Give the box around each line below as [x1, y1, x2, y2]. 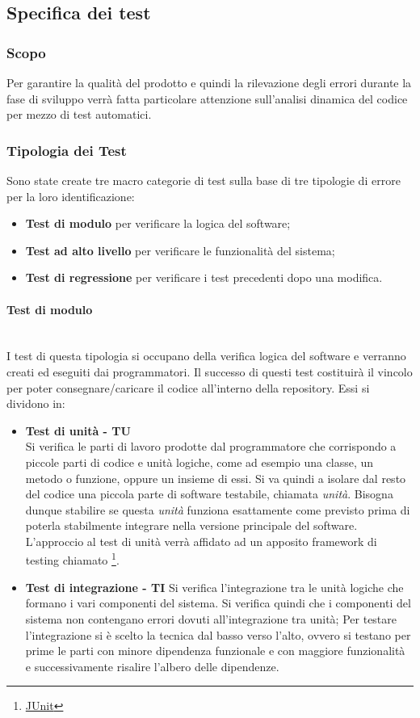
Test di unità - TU [25, 422, 131, 439]
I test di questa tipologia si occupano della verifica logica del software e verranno [6, 347, 406, 364]
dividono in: [6, 395, 65, 412]
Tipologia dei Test [6, 140, 127, 160]
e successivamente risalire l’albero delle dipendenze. [25, 657, 279, 674]
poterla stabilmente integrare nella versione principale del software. [25, 517, 358, 534]
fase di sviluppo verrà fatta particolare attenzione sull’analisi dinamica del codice [6, 90, 408, 107]
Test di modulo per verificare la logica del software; [25, 215, 291, 232]
